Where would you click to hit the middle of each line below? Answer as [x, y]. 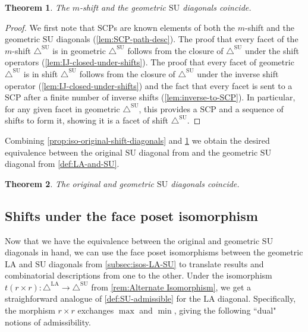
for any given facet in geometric [62, 108]
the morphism [30, 310]
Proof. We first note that [50, 27]
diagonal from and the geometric [198, 152]
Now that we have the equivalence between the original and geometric [132, 240]
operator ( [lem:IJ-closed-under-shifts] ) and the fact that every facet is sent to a [149, 85]
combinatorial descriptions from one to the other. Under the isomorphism [139, 275]
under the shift [272, 50]
